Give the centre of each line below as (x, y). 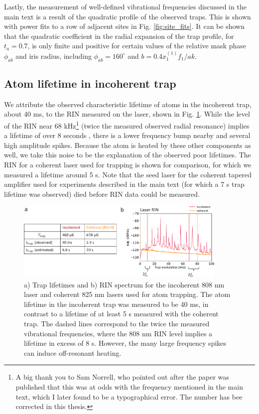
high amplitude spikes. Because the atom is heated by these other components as (128, 145)
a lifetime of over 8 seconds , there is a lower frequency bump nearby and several (127, 135)
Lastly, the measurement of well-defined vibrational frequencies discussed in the (125, 6)
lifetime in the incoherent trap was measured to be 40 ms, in (116, 304)
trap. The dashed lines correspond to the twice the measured (117, 323)
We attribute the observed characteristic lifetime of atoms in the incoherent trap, (128, 104)
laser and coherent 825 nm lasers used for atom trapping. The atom (127, 294)
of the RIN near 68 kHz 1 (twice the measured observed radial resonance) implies (127, 125)
